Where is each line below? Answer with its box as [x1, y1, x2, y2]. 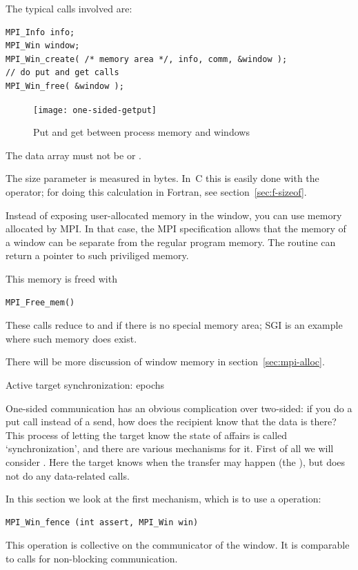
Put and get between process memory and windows [33, 125, 250, 139]
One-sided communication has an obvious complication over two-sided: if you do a [6, 400, 352, 415]
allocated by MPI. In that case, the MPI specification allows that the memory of [6, 221, 346, 236]
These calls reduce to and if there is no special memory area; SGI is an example [6, 318, 343, 332]
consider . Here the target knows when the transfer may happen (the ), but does [6, 454, 346, 469]
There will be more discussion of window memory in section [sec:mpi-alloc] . [6, 354, 325, 369]
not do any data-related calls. [6, 468, 130, 482]
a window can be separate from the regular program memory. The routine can [6, 234, 336, 249]
